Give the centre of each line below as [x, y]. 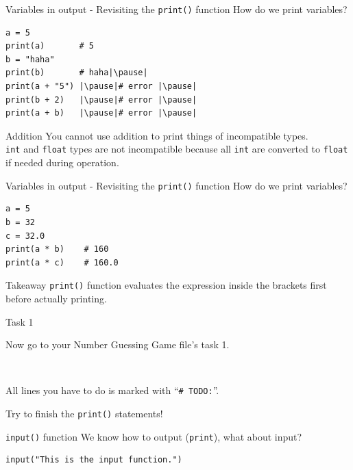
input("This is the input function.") [94, 460]
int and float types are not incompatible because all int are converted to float [177, 149]
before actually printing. [56, 298]
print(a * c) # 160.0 [62, 262]
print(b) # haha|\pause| [77, 73]
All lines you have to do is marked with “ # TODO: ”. [112, 390]
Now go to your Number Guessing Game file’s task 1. [118, 344]
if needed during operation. [62, 162]
